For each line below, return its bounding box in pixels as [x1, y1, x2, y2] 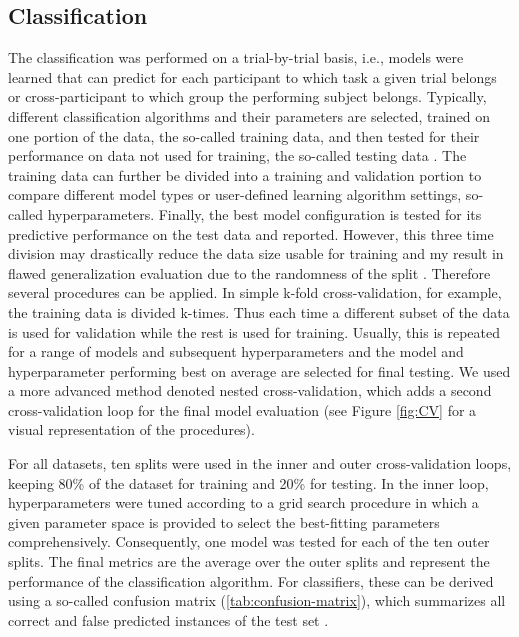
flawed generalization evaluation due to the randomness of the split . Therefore [8, 262, 491, 283]
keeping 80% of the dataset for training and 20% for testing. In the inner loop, [8, 472, 489, 493]
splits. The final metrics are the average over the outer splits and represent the [8, 551, 490, 572]
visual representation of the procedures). [8, 419, 255, 440]
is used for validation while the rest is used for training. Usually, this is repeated [8, 321, 500, 342]
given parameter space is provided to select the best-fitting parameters [8, 511, 440, 532]
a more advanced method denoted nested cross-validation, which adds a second [8, 380, 492, 401]
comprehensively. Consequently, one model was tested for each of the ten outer [8, 531, 490, 552]
